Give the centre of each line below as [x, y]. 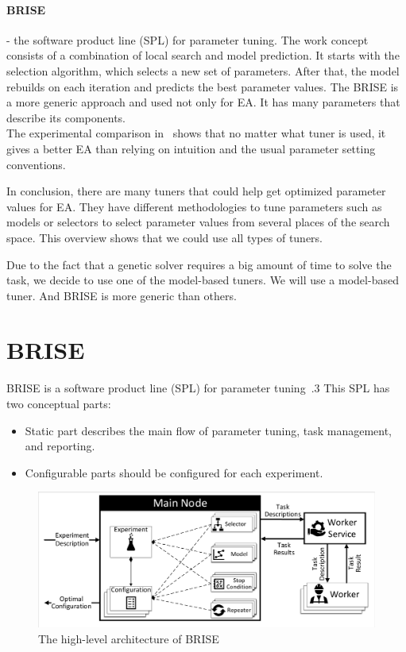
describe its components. [66, 117]
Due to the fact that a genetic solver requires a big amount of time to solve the [199, 264]
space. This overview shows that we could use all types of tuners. [165, 237]
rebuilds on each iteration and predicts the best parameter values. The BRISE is [203, 86]
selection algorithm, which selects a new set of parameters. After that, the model [203, 70]
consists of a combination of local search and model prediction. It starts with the [203, 55]
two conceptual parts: [59, 404]
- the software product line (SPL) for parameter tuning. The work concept [188, 39]
